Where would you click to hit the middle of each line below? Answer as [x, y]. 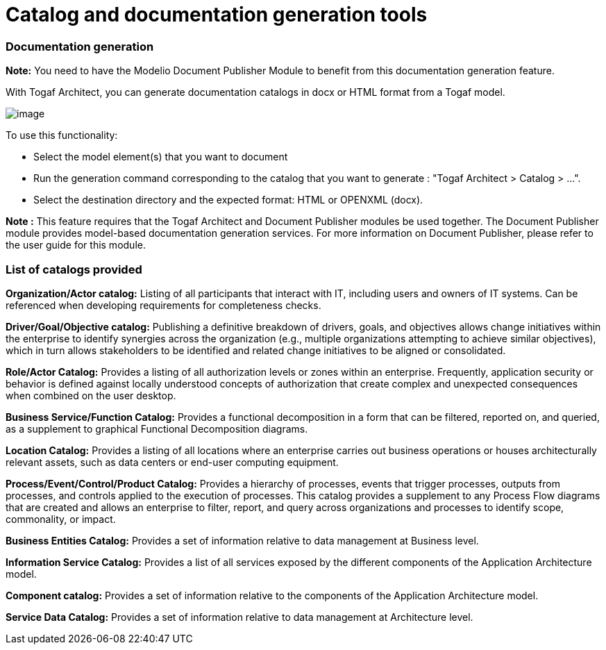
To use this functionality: [62, 135]
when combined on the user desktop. [91, 395]
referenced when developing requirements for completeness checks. [163, 305]
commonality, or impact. [61, 519]
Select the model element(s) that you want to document [161, 157]
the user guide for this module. [76, 245]
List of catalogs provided [74, 269]
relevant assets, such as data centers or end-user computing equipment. [172, 462]
